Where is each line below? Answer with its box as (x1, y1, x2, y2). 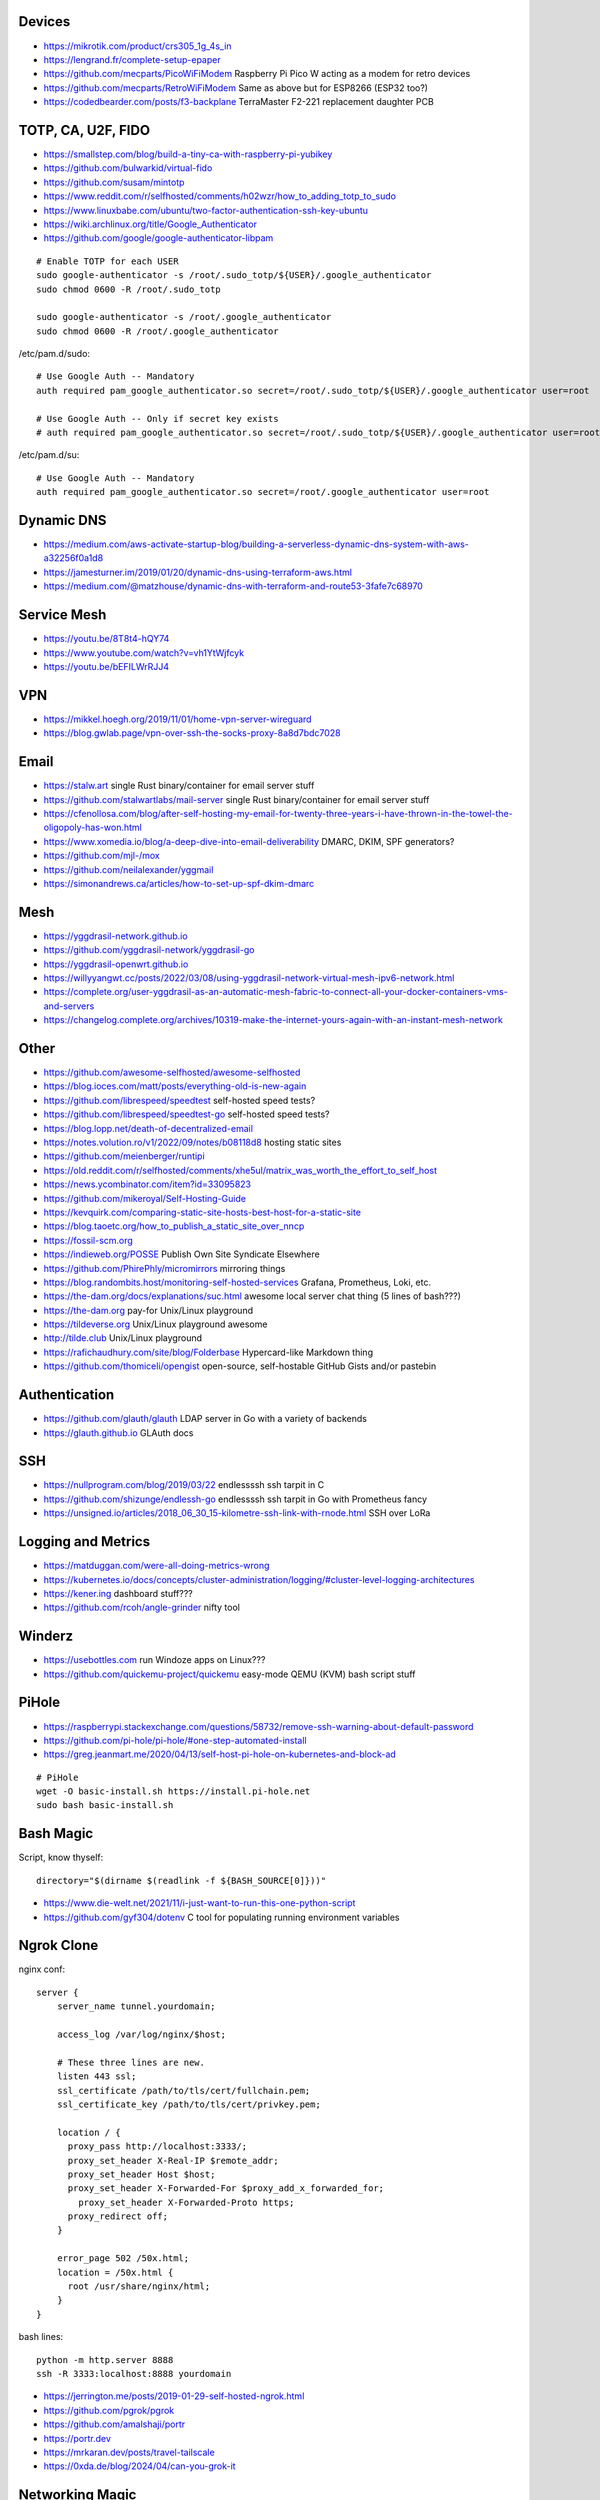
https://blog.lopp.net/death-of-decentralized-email (43, 1122, 254, 1134)
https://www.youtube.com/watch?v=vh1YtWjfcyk (43, 646, 245, 659)
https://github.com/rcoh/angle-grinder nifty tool (43, 1601, 240, 1614)
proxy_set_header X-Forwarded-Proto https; (78, 2196, 295, 2208)
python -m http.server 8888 (36, 2354, 174, 2365)
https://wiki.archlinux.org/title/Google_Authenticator (43, 218, 257, 230)
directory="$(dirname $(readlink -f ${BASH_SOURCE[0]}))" (36, 1875, 327, 1886)
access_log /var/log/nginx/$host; (56, 2029, 227, 2040)
